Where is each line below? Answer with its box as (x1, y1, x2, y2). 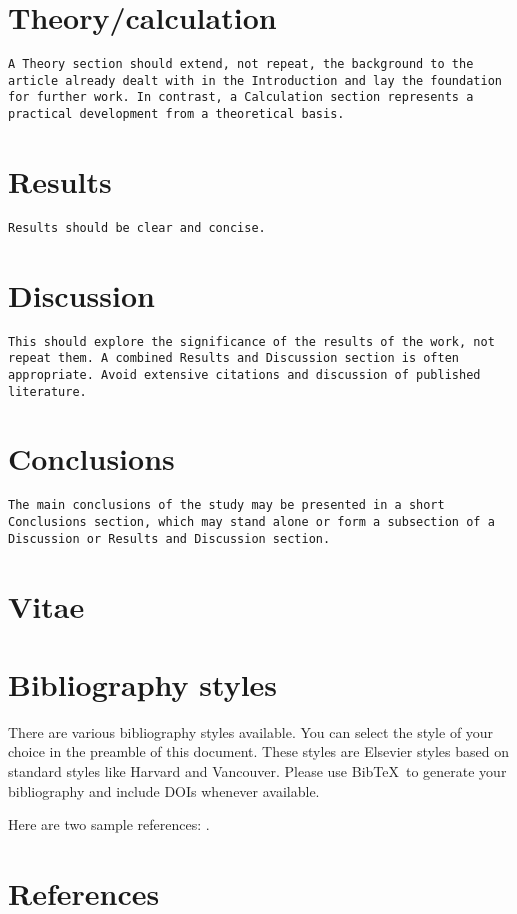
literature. (8, 384, 87, 399)
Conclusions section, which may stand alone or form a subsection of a (8, 515, 495, 530)
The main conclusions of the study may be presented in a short (8, 498, 445, 513)
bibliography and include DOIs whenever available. (8, 780, 320, 801)
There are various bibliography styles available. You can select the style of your (8, 721, 494, 742)
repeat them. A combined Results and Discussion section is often (8, 351, 460, 366)
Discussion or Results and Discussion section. (8, 531, 331, 546)
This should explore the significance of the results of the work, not (8, 334, 495, 349)
